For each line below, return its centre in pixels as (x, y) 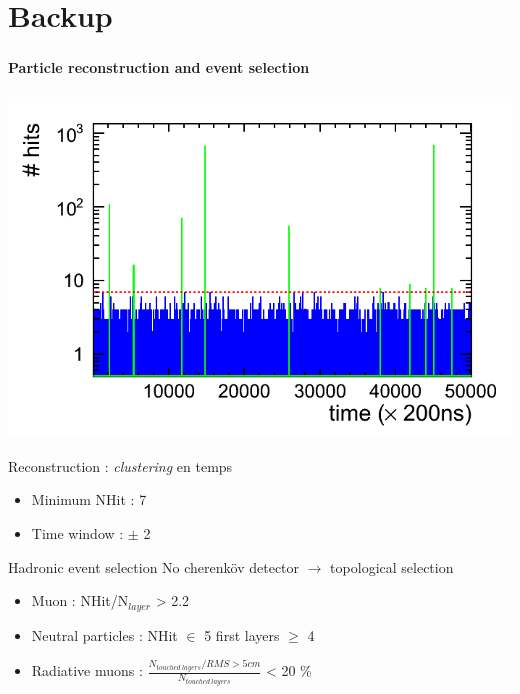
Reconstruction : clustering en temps (120, 465)
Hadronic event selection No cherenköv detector (154, 566)
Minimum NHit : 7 (89, 499)
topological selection (392, 566)
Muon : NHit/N (80, 600)
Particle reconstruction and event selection (159, 67)
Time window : (77, 533)
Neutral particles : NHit (104, 634)
